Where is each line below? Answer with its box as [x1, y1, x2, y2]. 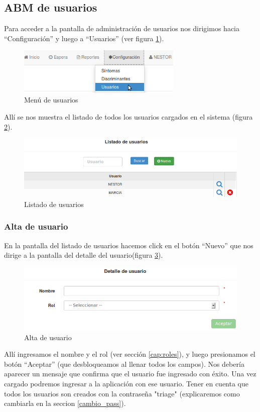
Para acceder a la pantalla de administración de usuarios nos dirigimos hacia [4, 23, 239, 34]
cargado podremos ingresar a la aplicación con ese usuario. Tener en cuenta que [4, 378, 249, 388]
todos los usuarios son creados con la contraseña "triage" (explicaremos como [4, 388, 240, 398]
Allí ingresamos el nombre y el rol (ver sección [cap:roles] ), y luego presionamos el [4, 349, 255, 359]
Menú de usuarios [24, 94, 78, 105]
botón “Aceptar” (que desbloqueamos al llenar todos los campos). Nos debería [4, 358, 244, 369]
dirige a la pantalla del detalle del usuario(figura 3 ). [4, 250, 163, 260]
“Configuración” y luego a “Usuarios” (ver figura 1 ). [4, 33, 164, 43]
